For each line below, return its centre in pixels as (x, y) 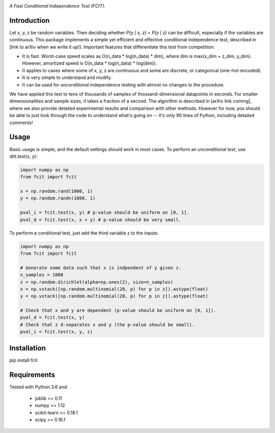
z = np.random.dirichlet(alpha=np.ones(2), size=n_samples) (97, 282)
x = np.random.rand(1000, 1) (57, 191)
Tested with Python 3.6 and (38, 387)
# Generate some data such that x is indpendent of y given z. (101, 268)
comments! (21, 123)
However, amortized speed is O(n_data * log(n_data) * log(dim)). (90, 63)
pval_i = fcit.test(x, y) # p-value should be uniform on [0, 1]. (105, 213)
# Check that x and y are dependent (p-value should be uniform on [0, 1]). (118, 311)
